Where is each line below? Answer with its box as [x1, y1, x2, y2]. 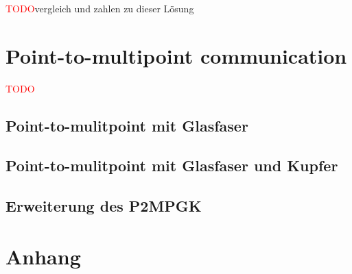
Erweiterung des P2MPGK [5, 195, 202, 216]
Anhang [5, 242, 81, 270]
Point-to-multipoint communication [5, 41, 347, 69]
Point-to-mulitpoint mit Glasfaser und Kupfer [5, 155, 338, 176]
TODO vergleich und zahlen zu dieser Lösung [5, 1, 194, 15]
